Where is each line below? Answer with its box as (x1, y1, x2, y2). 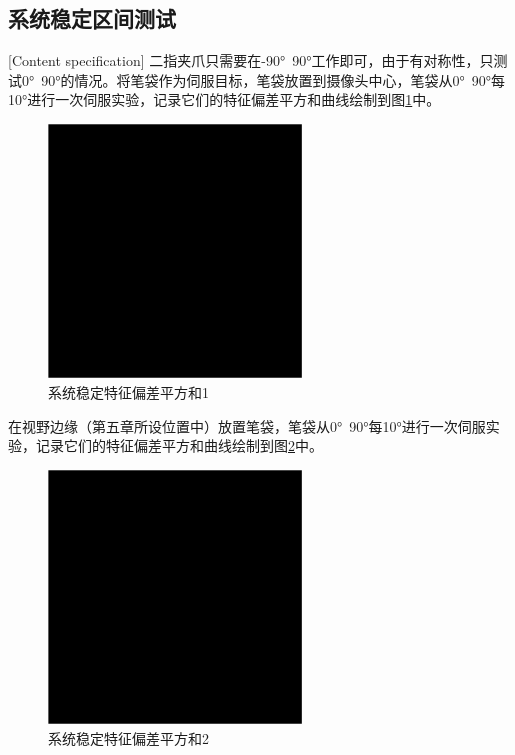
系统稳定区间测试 (8, 3, 176, 34)
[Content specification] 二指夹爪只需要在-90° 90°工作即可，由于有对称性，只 (8, 50, 494, 71)
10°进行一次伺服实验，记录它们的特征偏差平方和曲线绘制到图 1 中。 (8, 89, 441, 110)
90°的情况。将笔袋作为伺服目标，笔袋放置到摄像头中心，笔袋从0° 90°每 (41, 69, 505, 90)
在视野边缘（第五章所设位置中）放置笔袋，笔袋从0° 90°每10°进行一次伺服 (8, 415, 486, 436)
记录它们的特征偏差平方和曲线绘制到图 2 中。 (35, 435, 323, 456)
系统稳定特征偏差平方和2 (48, 727, 209, 748)
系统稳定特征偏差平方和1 (48, 381, 209, 402)
